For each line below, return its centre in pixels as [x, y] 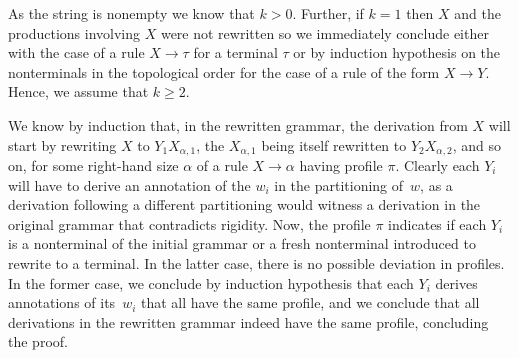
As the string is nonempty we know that [131, 13]
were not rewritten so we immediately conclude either [324, 32]
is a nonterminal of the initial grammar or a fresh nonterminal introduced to [242, 243]
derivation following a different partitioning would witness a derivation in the [244, 204]
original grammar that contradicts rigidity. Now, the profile [189, 223]
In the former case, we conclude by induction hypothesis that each [211, 282]
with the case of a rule [76, 52]
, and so [477, 144]
